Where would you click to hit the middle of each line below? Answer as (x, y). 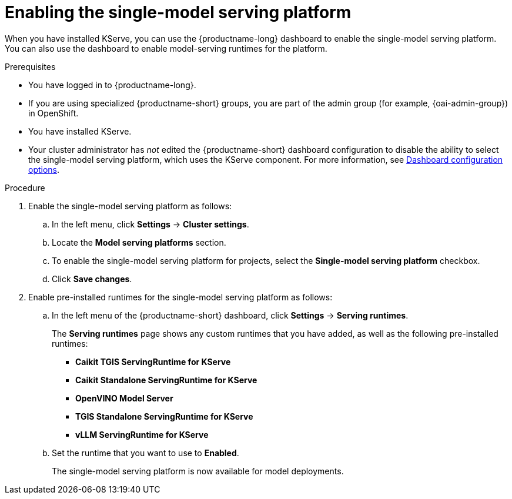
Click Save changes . (92, 279)
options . (44, 169)
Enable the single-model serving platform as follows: (130, 206)
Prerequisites (30, 66)
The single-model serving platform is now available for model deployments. (198, 471)
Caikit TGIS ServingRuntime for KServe (153, 361)
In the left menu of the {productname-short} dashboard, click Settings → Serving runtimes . (230, 315)
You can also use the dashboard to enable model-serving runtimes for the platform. (166, 48)
